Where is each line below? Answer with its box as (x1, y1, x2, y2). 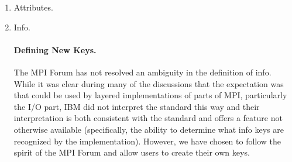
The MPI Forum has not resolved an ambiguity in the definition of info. (13, 66, 272, 78)
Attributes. (13, 1, 53, 13)
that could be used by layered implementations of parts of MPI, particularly (13, 89, 287, 101)
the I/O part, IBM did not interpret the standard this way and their (13, 100, 260, 112)
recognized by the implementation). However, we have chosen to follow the (13, 135, 281, 147)
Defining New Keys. (13, 43, 97, 56)
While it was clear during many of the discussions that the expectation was (13, 77, 284, 89)
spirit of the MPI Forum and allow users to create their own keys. (13, 146, 250, 158)
